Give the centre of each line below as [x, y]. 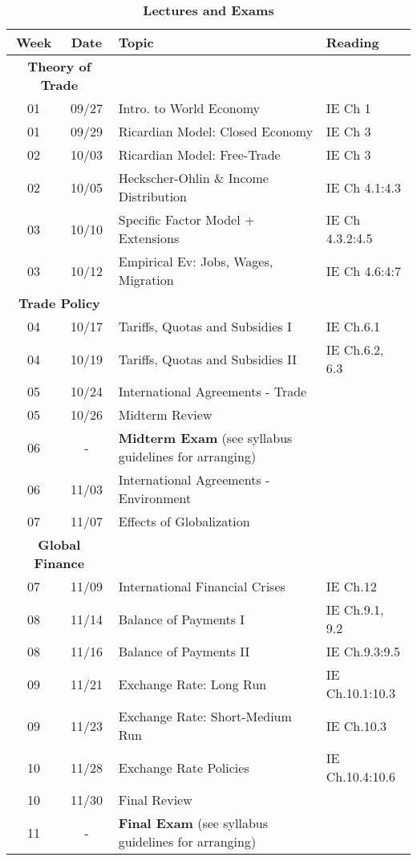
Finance [59, 563]
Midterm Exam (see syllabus [205, 438]
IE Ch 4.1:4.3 [363, 187]
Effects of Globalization [184, 521]
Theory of [59, 66]
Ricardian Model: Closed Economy [216, 131]
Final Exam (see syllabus [193, 823]
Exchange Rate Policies [184, 767]
